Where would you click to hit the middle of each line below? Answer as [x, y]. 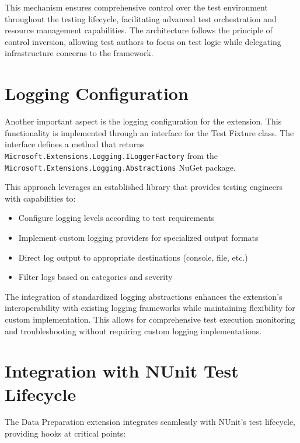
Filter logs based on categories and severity [95, 277]
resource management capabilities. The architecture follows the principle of [139, 30]
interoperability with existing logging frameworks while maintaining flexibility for [150, 308]
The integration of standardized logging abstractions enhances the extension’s [144, 296]
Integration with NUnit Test [122, 371]
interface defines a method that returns [75, 144]
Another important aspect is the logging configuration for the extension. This [143, 121]
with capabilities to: [40, 198]
